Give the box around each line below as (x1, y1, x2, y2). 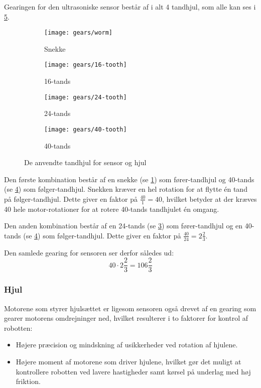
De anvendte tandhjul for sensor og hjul (24, 157, 147, 168)
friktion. (16, 376, 41, 386)
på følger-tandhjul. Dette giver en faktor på (4, 193, 138, 204)
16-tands (44, 76, 71, 86)
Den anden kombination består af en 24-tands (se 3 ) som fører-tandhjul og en (4, 220, 243, 231)
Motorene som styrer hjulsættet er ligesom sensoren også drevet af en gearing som (4, 303, 256, 313)
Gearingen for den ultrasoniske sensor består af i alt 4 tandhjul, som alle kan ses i (4, 2, 256, 12)
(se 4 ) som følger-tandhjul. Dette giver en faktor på (23, 230, 181, 240)
